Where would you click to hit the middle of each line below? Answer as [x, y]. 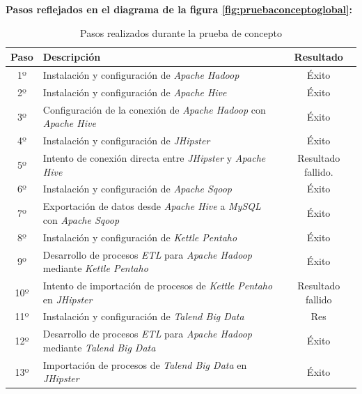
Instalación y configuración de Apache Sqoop [137, 189]
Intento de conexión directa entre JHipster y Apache [154, 158]
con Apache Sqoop [81, 219]
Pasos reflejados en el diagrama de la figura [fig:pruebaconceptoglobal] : [179, 9]
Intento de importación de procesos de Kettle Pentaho [158, 285]
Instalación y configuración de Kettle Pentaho [140, 237]
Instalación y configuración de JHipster [126, 141]
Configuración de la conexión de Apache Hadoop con [154, 109]
